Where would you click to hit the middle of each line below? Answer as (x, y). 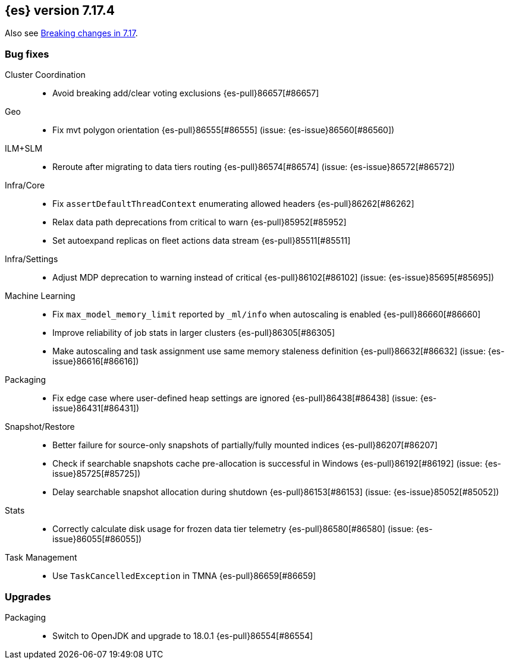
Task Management (41, 558)
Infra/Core (25, 185)
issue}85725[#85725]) (97, 474)
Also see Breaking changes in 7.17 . (71, 33)
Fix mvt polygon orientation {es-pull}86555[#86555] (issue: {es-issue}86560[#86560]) (224, 130)
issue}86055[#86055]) (97, 539)
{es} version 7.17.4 (60, 10)
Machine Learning (40, 296)
